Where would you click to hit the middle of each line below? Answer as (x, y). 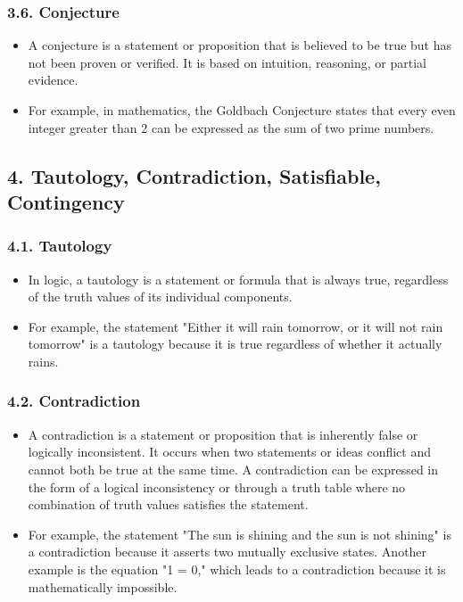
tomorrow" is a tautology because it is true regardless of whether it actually (235, 344)
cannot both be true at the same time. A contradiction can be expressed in (233, 469)
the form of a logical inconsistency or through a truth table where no (217, 487)
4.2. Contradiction (74, 401)
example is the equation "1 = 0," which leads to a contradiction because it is (237, 569)
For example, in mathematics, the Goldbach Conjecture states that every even (242, 110)
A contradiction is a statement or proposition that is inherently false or (223, 434)
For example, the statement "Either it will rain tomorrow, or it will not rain (236, 326)
